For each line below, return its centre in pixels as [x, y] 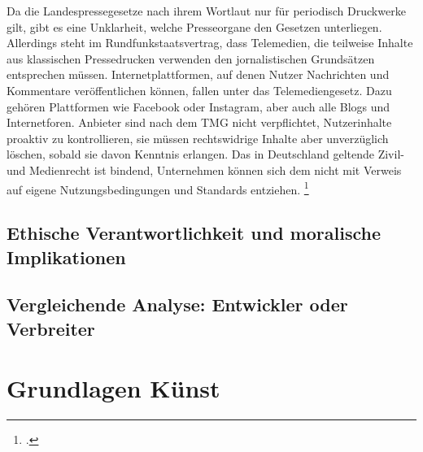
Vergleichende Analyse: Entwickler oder [177, 304]
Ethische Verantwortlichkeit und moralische [194, 233]
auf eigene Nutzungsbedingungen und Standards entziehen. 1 [158, 188]
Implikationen [66, 256]
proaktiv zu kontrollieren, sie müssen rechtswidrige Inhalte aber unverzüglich [198, 138]
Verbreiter [51, 328]
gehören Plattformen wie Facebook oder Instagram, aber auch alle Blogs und [198, 106]
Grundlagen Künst [113, 388]
